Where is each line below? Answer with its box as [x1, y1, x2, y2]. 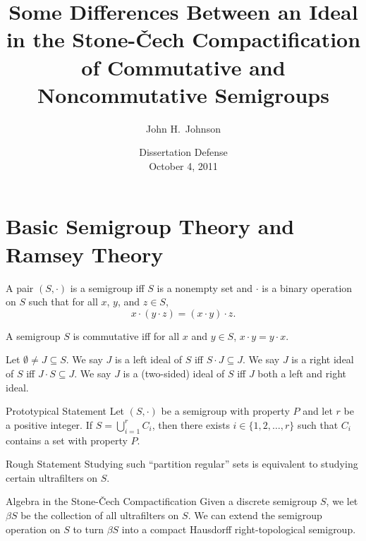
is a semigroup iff [70, 280, 145, 295]
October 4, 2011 [149, 158, 218, 173]
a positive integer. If [6, 417, 93, 432]
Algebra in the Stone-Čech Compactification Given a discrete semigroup [6, 494, 317, 509]
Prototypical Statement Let [6, 403, 125, 418]
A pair [6, 280, 34, 295]
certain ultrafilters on [6, 470, 98, 485]
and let [303, 403, 333, 418]
